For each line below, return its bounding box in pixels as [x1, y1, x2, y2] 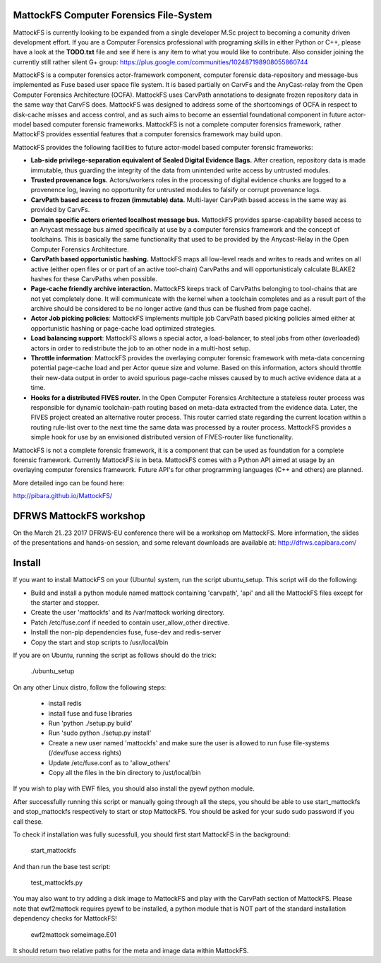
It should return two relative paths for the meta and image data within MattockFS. [13, 947, 249, 955]
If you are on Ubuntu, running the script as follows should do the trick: [13, 651, 217, 660]
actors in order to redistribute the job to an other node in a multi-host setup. [30, 343, 250, 353]
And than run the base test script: [13, 862, 111, 870]
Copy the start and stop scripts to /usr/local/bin [30, 638, 169, 646]
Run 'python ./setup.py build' [48, 719, 133, 727]
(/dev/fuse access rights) [48, 749, 122, 757]
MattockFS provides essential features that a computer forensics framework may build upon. [13, 130, 283, 138]
